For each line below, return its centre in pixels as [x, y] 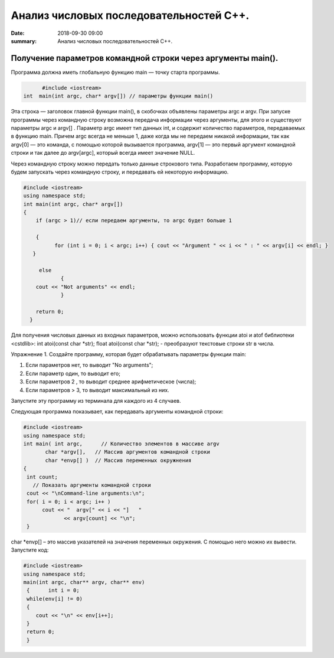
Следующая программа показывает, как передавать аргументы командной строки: [117, 412]
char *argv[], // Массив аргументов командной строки [128, 452]
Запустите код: [30, 550]
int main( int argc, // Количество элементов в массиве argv [121, 444]
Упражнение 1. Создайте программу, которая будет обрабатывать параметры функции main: [129, 354]
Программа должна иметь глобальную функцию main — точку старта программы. [115, 72]
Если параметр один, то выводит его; [73, 373]
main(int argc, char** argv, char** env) [84, 582]
